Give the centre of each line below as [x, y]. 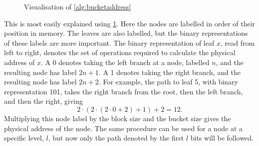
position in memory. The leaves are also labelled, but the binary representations [126, 33]
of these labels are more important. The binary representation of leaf [109, 42]
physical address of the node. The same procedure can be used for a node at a [124, 128]
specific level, [24, 138]
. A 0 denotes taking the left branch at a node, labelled [125, 62]
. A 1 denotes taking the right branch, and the [169, 72]
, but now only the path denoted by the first [116, 138]
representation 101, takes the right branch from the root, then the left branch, [124, 91]
